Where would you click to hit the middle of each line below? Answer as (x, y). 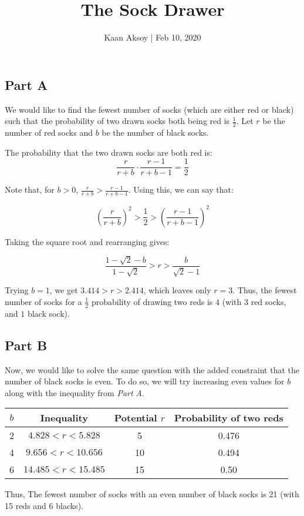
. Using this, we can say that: (181, 190)
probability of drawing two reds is (152, 301)
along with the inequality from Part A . (75, 392)
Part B (26, 345)
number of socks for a (43, 301)
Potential (136, 418)
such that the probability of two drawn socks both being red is (117, 121)
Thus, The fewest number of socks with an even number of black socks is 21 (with (152, 494)
